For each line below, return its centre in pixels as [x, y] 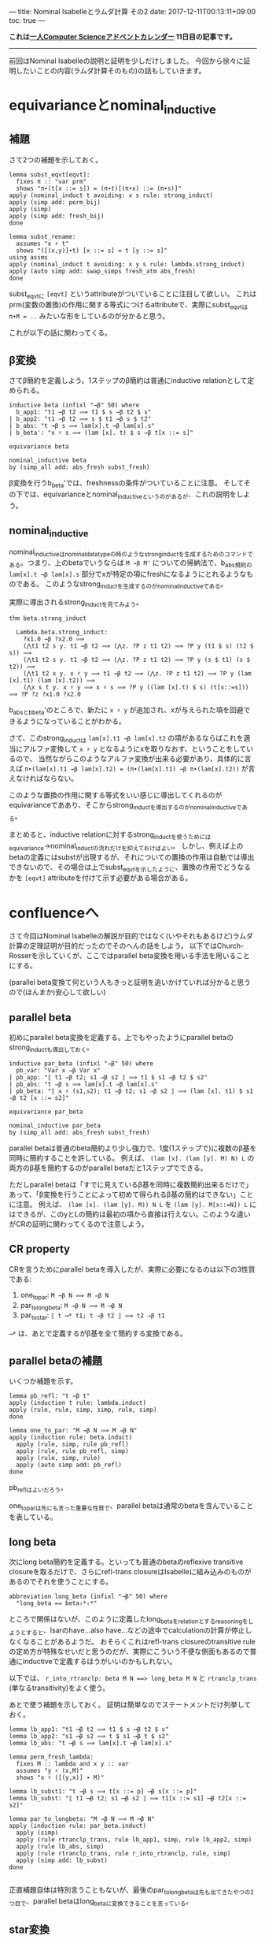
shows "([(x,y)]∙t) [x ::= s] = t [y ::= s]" [92, 251]
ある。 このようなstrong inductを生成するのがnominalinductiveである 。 [125, 585]
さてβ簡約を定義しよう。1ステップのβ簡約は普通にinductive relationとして [128, 380]
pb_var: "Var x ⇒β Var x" [59, 1070]
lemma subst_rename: [43, 236]
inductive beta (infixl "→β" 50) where [74, 405]
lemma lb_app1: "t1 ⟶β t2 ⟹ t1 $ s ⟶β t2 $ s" [89, 1729]
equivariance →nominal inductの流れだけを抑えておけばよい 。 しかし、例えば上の [126, 847]
